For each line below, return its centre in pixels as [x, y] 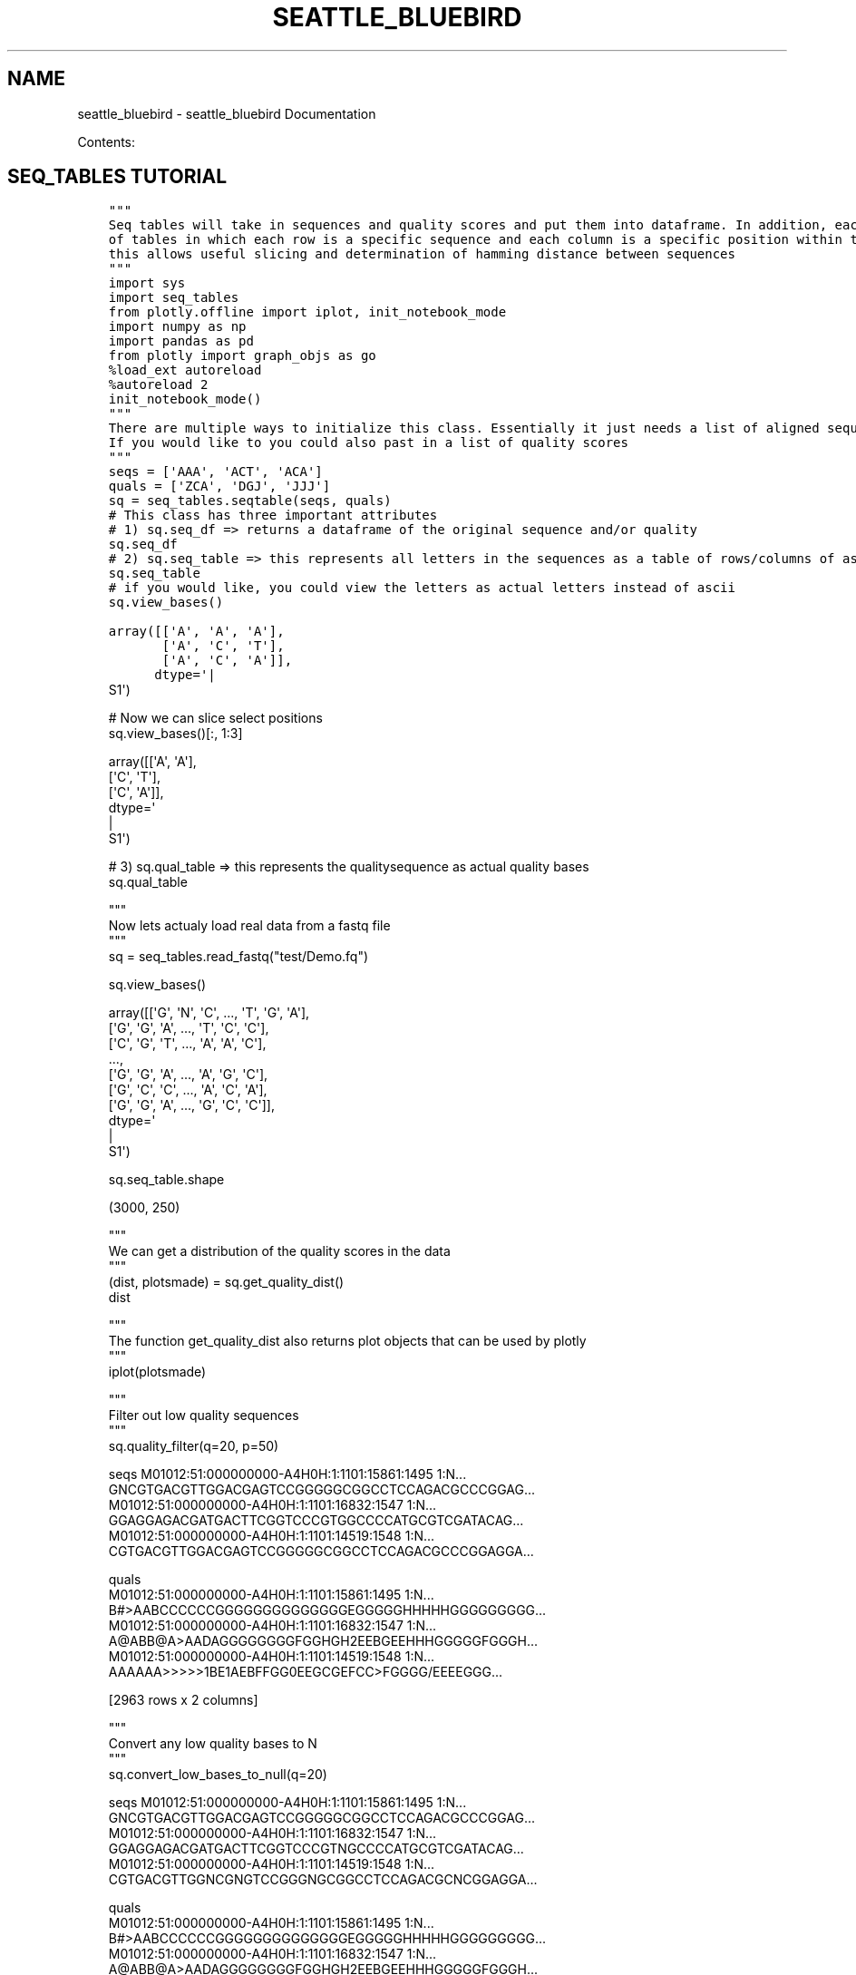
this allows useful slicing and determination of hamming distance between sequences [422, 254]
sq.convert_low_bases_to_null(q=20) [218, 1775]
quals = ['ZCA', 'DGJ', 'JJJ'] [219, 486]
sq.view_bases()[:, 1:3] [175, 734]
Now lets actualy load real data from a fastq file [249, 926]
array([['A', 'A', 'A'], [196, 632]
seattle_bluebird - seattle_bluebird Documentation [227, 113]
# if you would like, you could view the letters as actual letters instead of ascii [422, 588]
